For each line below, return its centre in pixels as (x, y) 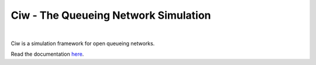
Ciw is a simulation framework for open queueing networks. (83, 43)
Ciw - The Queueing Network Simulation (111, 15)
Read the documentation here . (47, 54)
